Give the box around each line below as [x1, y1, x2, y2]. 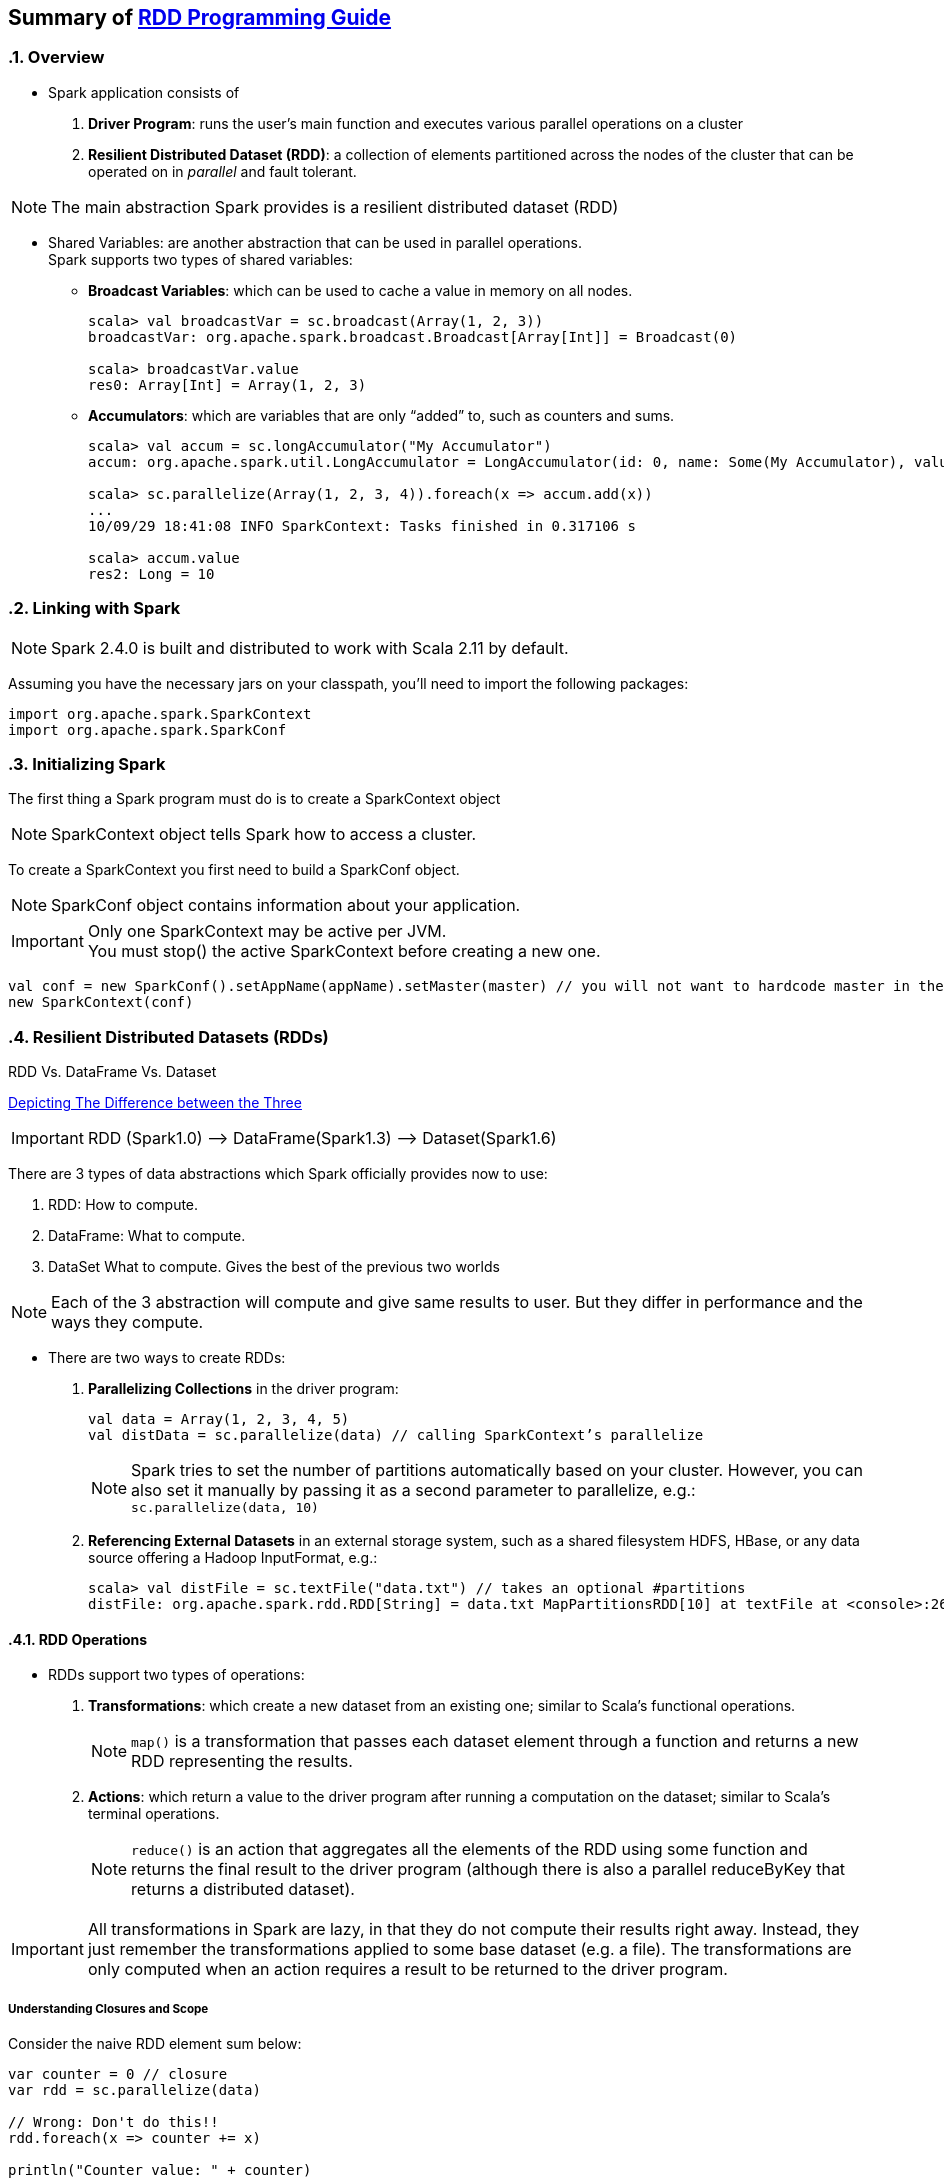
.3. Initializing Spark [8, 753, 166, 774]
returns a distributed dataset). [131, 1879, 355, 1900]
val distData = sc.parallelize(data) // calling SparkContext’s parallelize [88, 1427, 704, 1444]
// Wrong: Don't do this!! [8, 2114, 219, 2131]
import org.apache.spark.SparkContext [8, 705, 312, 722]
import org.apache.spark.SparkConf [8, 721, 287, 738]
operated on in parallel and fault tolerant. [88, 162, 357, 180]
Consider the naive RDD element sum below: [8, 2035, 302, 2053]
